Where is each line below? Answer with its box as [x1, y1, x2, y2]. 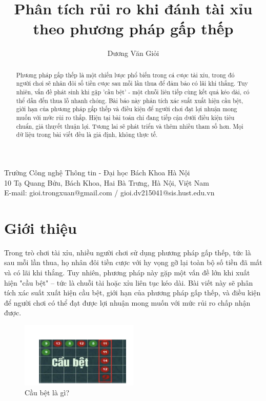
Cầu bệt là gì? [25, 387, 70, 398]
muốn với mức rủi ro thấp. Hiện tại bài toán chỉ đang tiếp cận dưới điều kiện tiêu [16, 113, 235, 122]
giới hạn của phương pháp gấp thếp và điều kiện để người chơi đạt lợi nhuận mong [16, 105, 237, 113]
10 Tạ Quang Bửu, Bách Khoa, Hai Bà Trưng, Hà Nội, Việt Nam [4, 177, 210, 188]
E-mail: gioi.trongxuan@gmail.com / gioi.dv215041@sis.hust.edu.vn [4, 187, 215, 198]
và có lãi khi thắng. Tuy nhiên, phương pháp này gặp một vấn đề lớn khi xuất [4, 267, 250, 278]
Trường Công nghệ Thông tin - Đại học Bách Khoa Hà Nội [4, 167, 190, 177]
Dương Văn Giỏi [107, 48, 159, 58]
